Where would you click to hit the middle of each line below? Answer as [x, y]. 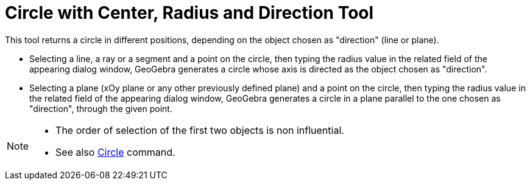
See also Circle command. [115, 152]
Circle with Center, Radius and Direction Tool [189, 13]
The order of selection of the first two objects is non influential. [200, 130]
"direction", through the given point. [101, 108]
